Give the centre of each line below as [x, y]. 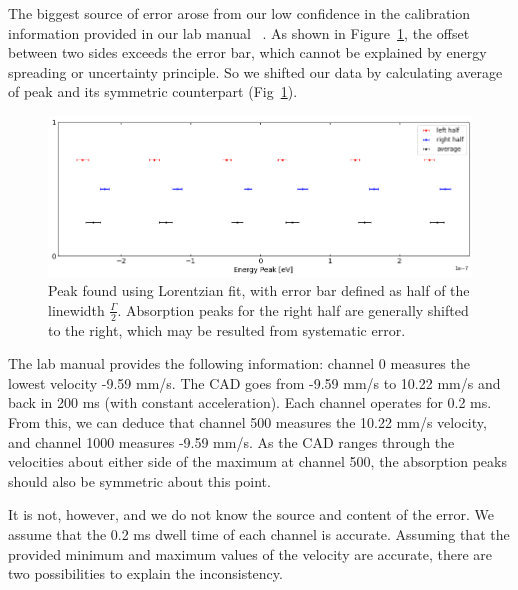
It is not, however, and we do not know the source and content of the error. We [251, 514]
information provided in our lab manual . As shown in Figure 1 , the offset [239, 32]
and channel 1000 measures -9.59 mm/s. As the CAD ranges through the [231, 441]
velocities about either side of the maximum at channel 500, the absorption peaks [257, 461]
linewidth [76, 309]
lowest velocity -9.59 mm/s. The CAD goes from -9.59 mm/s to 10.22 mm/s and [254, 382]
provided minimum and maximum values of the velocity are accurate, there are [250, 553]
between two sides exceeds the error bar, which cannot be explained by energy [247, 52]
